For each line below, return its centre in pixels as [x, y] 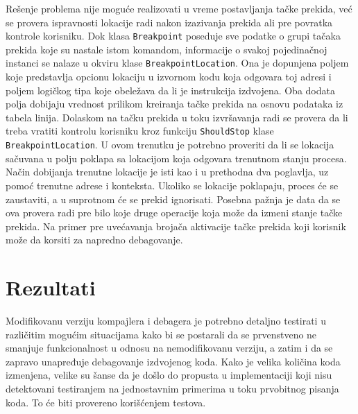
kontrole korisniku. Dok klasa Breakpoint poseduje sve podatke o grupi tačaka [173, 36]
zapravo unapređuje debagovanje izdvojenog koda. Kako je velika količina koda [173, 361]
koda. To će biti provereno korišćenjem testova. [106, 402]
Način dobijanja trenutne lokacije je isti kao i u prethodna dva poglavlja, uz [167, 172]
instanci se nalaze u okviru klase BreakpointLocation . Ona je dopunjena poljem [177, 63]
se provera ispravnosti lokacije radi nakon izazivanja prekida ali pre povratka [169, 22]
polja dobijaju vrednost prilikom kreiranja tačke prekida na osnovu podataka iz [174, 104]
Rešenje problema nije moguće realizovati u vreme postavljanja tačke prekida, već [179, 8]
